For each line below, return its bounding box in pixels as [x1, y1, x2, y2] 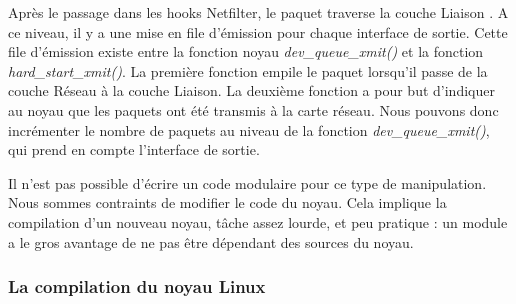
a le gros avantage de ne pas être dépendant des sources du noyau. [8, 231, 414, 252]
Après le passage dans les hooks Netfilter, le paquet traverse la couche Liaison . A [8, 2, 509, 22]
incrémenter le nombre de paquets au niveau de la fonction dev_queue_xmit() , [8, 119, 490, 140]
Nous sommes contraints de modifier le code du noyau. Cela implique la [8, 192, 447, 213]
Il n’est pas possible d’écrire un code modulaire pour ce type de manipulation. [8, 172, 487, 193]
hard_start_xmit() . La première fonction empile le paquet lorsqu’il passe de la [8, 60, 488, 81]
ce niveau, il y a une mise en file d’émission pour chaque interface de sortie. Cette [8, 21, 508, 42]
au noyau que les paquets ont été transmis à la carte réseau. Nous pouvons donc [8, 99, 499, 120]
